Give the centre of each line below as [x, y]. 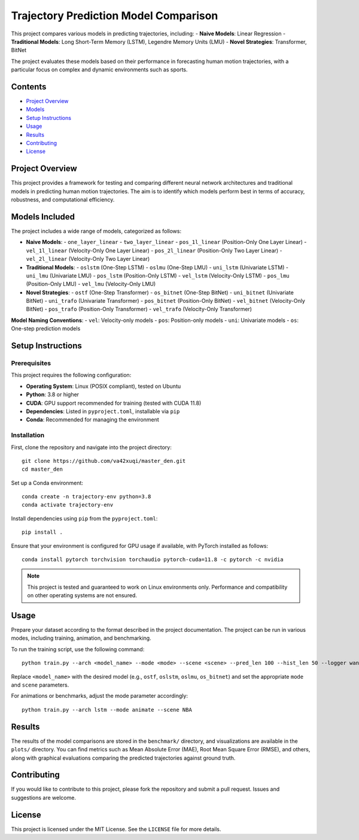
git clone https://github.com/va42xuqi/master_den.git [104, 461]
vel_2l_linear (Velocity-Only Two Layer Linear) [88, 259]
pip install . [42, 532]
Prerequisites [31, 363]
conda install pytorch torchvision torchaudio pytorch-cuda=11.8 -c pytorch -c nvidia [153, 560]
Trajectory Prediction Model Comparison [115, 16]
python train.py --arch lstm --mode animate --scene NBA [107, 710]
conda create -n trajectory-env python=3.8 [86, 497]
